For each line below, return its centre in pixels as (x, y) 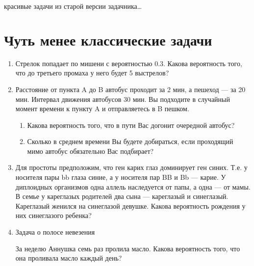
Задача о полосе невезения (55, 232)
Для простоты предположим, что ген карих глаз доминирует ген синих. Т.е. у (131, 167)
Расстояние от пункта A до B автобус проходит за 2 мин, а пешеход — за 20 (130, 89)
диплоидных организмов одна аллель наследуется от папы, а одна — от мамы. (133, 186)
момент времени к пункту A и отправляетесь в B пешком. (102, 109)
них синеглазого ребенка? (53, 215)
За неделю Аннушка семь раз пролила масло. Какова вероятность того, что (128, 248)
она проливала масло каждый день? (69, 258)
